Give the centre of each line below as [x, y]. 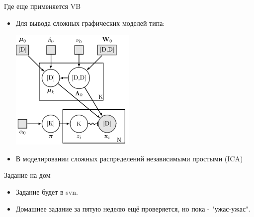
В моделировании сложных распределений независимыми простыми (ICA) [129, 158]
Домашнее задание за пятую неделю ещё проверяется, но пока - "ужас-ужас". [133, 208]
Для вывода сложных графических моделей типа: [90, 23]
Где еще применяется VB [42, 6]
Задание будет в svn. [47, 191]
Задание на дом [27, 175]
